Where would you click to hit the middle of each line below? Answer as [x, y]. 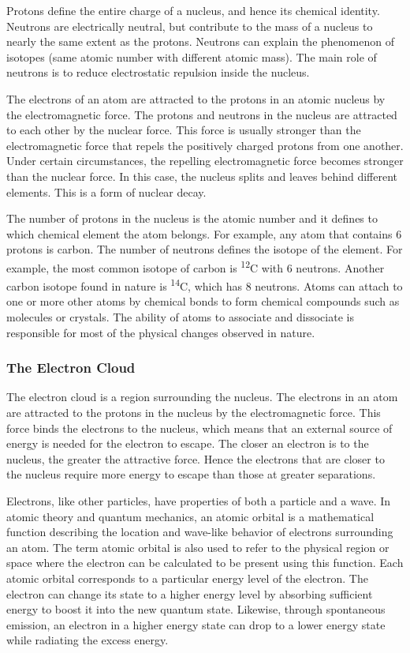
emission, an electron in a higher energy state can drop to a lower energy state [196, 624]
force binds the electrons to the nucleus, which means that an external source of [199, 428]
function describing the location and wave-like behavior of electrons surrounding [200, 532]
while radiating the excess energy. [88, 640]
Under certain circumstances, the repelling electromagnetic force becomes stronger [205, 161]
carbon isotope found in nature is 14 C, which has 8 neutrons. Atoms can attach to [205, 285]
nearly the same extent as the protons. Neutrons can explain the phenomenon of [200, 41]
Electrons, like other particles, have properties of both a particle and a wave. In [199, 500]
